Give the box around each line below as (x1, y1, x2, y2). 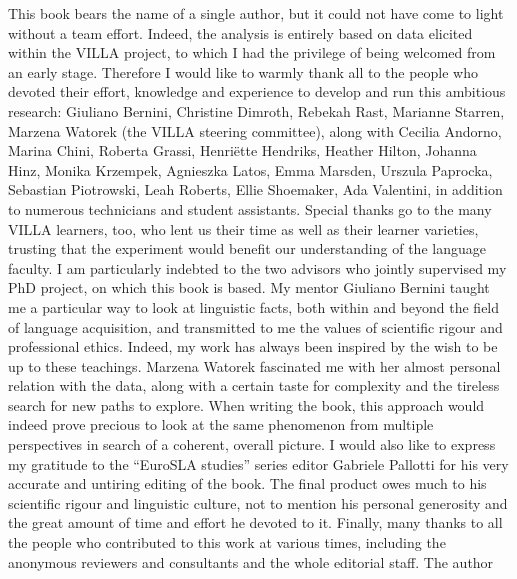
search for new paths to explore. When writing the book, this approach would (8, 394, 485, 415)
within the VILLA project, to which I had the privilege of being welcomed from (8, 42, 496, 63)
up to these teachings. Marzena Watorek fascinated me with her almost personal (8, 355, 501, 376)
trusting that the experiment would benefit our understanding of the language (8, 238, 486, 259)
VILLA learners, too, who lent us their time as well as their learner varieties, (8, 218, 479, 239)
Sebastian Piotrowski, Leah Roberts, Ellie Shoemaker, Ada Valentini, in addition (8, 179, 503, 200)
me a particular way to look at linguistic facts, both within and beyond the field (8, 296, 500, 317)
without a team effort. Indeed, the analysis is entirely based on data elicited (8, 22, 473, 43)
